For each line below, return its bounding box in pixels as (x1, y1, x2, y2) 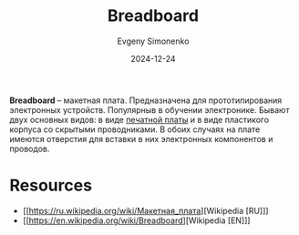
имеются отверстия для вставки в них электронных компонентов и (9, 133, 273, 144)
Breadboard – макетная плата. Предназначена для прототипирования (9, 95, 283, 106)
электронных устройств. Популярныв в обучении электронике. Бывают (9, 104, 290, 115)
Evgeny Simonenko (117, 36, 190, 46)
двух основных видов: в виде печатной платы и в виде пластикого (9, 114, 270, 125)
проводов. (9, 143, 50, 154)
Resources (9, 175, 93, 196)
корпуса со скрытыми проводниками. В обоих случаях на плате (9, 124, 261, 135)
